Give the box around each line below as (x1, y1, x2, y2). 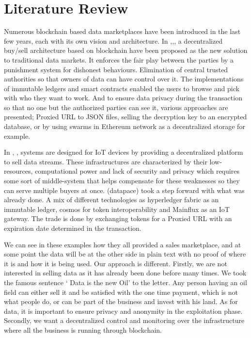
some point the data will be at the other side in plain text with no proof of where (4, 249, 246, 259)
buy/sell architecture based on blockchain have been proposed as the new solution (4, 45, 248, 55)
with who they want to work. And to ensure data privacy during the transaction (4, 93, 242, 103)
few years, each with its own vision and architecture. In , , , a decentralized (4, 35, 223, 46)
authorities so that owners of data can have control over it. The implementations (4, 74, 244, 84)
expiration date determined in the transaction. (4, 223, 141, 233)
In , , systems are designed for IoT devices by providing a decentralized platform (4, 147, 243, 157)
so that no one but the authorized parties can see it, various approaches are (4, 102, 228, 112)
